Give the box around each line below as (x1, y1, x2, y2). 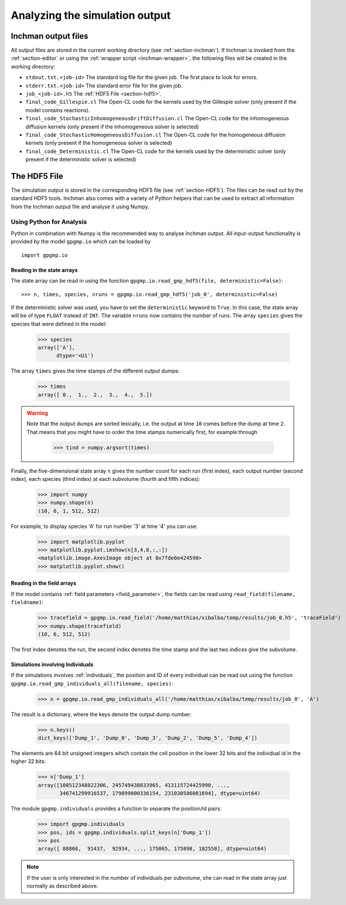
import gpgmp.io (21, 252, 68, 258)
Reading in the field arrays (11, 579, 76, 587)
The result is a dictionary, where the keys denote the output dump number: (11, 710, 192, 718)
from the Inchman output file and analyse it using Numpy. (11, 203, 150, 210)
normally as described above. (26, 883, 99, 890)
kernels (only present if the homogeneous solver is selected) (25, 140, 172, 147)
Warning (26, 409, 48, 416)
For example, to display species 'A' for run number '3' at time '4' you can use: (11, 523, 198, 530)
